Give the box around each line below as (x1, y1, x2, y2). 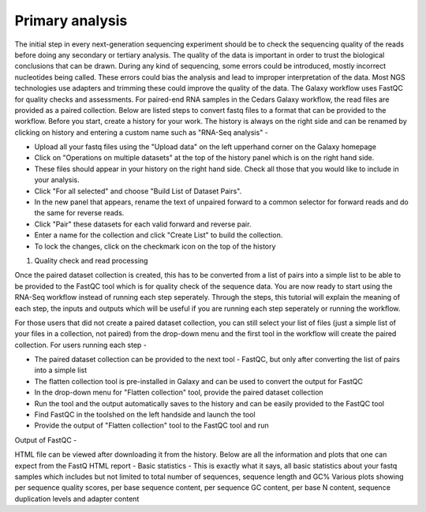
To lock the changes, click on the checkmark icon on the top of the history (34, 241, 276, 251)
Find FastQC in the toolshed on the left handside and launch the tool (34, 410, 256, 420)
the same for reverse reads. (34, 208, 125, 218)
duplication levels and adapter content (14, 494, 140, 503)
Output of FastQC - (14, 435, 77, 445)
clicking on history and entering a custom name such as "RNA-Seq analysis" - (14, 127, 268, 137)
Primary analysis (14, 12, 128, 29)
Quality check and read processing (34, 256, 148, 265)
